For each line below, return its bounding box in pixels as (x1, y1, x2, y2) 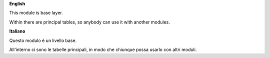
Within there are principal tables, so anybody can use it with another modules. (9, 19, 170, 25)
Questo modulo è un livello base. (9, 37, 77, 43)
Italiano (9, 28, 25, 34)
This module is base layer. (9, 10, 63, 16)
